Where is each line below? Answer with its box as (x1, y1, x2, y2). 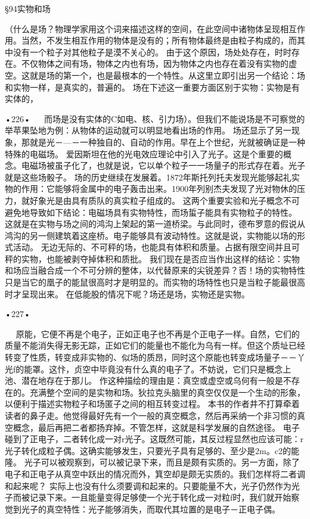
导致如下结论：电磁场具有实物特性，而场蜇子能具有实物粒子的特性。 (29, 206, 297, 218)
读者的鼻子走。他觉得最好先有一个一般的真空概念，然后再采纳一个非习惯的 (5, 409, 297, 421)
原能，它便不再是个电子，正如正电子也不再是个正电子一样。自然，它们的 (15, 327, 300, 340)
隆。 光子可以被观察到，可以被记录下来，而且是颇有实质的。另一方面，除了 (5, 456, 300, 468)
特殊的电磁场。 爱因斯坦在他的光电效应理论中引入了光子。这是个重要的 (5, 147, 283, 160)
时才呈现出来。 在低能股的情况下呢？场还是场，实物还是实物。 (5, 287, 250, 300)
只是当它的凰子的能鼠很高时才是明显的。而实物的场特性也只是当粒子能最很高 (5, 276, 305, 288)
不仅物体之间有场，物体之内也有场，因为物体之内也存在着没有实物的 (21, 57, 289, 70)
